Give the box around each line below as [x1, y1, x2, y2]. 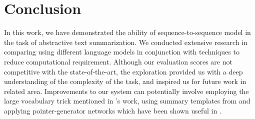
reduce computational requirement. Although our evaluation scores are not [4, 56, 232, 66]
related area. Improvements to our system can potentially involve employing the [4, 85, 249, 96]
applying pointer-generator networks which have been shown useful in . [4, 105, 221, 115]
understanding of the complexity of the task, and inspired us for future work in [4, 76, 246, 86]
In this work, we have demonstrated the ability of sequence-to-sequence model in [4, 27, 251, 37]
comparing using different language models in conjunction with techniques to [4, 46, 239, 57]
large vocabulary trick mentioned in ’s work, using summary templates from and [4, 95, 250, 106]
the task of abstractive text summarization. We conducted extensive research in [4, 36, 248, 47]
